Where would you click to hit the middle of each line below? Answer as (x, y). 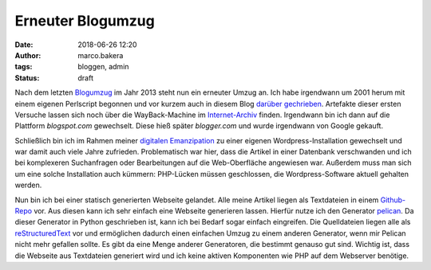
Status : (27, 78)
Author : (28, 55)
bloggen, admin (103, 67)
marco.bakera (101, 55)
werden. (28, 185)
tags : (24, 67)
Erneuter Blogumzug (85, 21)
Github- (393, 200)
